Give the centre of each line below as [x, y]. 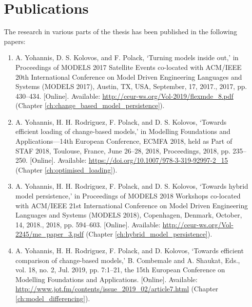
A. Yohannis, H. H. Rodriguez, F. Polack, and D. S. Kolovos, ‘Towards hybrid [132, 186]
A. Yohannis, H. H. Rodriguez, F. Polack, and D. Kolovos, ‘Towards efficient [129, 250]
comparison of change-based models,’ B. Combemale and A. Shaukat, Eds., [128, 260]
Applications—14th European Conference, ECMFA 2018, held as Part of [124, 141]
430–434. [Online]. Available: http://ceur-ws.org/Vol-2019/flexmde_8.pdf [124, 96]
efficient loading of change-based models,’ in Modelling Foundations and [123, 131]
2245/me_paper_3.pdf [49, 234]
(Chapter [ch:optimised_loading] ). [66, 169]
